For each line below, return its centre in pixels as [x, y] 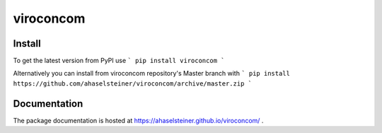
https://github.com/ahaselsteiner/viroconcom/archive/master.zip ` [133, 83]
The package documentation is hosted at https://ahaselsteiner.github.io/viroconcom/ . [138, 120]
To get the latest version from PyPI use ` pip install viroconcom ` [119, 61]
